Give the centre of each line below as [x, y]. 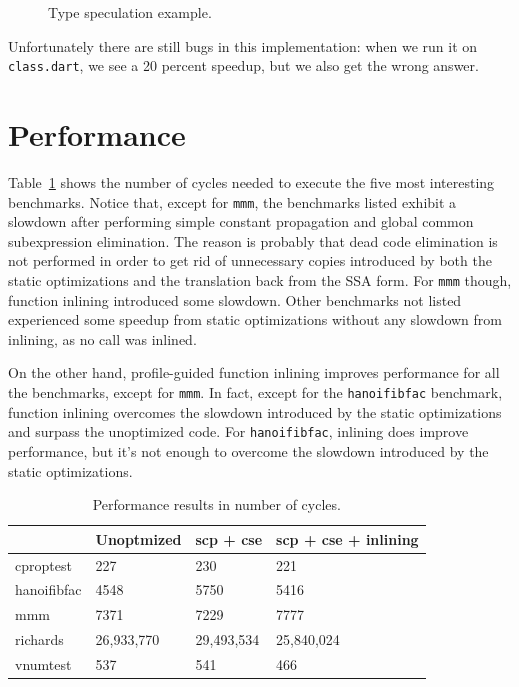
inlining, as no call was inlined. [102, 338]
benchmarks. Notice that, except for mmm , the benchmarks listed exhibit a [232, 201]
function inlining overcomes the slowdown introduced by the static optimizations [255, 411]
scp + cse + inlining [347, 538]
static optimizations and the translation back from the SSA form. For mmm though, [260, 280]
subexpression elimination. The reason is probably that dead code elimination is [253, 240]
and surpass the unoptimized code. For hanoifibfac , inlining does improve [238, 431]
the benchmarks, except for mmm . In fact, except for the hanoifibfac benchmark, [255, 392]
